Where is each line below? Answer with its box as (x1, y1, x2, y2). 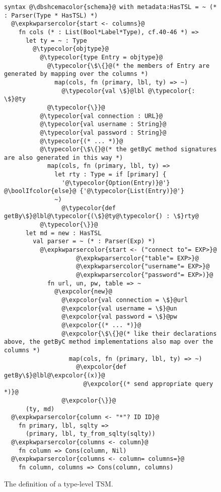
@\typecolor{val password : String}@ (40, 129, 167, 136)
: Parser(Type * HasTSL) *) (4, 12, 98, 19)
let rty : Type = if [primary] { (54, 171, 167, 178)
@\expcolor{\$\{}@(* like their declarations (61, 330, 217, 337)
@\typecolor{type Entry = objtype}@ (40, 53, 163, 61)
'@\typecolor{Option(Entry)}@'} (61, 179, 170, 186)
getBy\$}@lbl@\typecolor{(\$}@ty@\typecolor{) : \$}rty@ (4, 213, 199, 220)
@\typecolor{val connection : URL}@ (40, 112, 163, 120)
